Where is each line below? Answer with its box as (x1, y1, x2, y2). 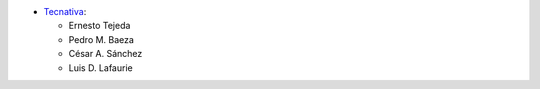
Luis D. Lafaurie (68, 61, 134, 74)
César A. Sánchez (68, 48, 143, 60)
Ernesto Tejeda (68, 20, 131, 32)
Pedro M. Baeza (68, 33, 135, 45)
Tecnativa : (43, 6, 87, 17)
